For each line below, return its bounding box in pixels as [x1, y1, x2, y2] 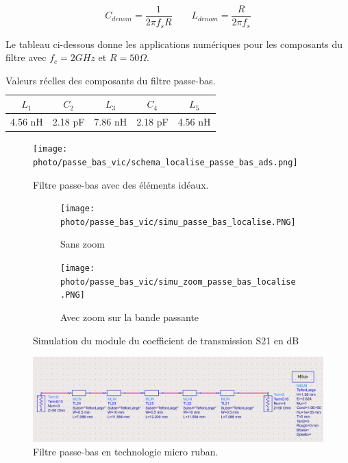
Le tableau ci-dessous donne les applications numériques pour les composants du [5, 36, 343, 51]
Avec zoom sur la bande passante [60, 310, 199, 324]
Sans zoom [60, 237, 105, 251]
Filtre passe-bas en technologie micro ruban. [33, 444, 219, 459]
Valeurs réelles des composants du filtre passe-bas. [5, 73, 216, 87]
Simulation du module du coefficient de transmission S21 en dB [33, 333, 299, 347]
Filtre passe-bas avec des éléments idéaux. [33, 177, 209, 191]
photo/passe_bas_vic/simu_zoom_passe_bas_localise [60, 276, 296, 287]
